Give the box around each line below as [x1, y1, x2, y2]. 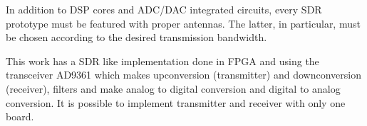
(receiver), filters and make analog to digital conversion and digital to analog [6, 81, 341, 96]
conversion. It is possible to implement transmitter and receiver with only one [6, 95, 346, 110]
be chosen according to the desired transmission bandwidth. [6, 30, 267, 45]
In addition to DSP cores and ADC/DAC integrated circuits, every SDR [6, 2, 322, 16]
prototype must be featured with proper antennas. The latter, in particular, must [6, 16, 361, 30]
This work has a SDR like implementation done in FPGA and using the [6, 53, 319, 68]
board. [6, 109, 34, 124]
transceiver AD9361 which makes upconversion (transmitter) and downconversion [6, 67, 361, 82]
